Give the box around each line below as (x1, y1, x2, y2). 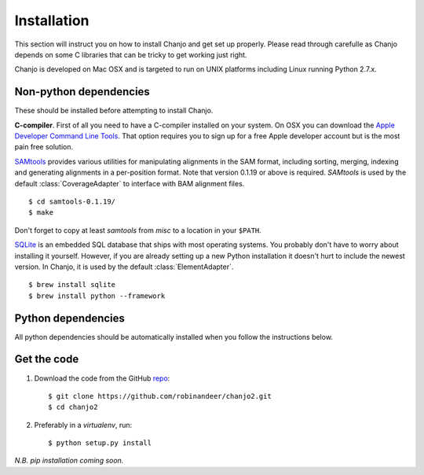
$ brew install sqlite (28, 280, 116, 289)
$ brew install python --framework (28, 291, 166, 300)
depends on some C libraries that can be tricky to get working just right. (14, 50, 247, 59)
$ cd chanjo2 (48, 403, 98, 412)
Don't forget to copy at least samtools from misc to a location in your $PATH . (14, 225, 262, 235)
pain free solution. (14, 142, 74, 152)
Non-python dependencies (14, 85, 151, 98)
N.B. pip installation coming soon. (14, 456, 124, 466)
